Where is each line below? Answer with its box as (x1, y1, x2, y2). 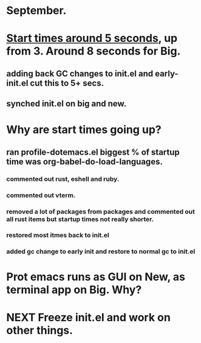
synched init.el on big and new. (6, 98, 127, 109)
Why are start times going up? (6, 123, 162, 137)
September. (6, 4, 67, 18)
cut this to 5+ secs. (30, 78, 104, 88)
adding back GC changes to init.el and (6, 68, 154, 79)
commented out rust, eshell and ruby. (6, 174, 120, 183)
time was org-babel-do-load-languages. (6, 156, 163, 167)
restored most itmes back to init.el (6, 231, 109, 240)
